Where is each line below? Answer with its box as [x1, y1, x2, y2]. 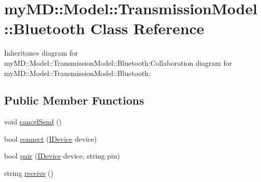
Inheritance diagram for [4, 47, 78, 58]
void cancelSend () [4, 116, 62, 127]
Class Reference [90, 18, 204, 39]
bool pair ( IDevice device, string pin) [4, 150, 120, 161]
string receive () [4, 168, 54, 178]
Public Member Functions [4, 92, 144, 108]
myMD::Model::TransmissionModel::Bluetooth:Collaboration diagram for [4, 57, 232, 68]
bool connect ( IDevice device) [4, 133, 97, 144]
